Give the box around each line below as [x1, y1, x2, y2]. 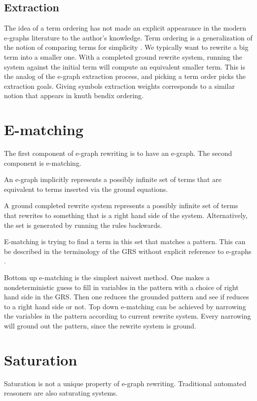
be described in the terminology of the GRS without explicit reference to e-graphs [4, 246, 252, 256]
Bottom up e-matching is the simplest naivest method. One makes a [4, 272, 210, 283]
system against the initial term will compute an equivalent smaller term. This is [4, 61, 245, 72]
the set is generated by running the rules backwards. [4, 219, 162, 230]
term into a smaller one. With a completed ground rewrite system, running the [4, 51, 243, 62]
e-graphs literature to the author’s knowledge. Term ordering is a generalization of [4, 32, 253, 42]
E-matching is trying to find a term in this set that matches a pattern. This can [4, 236, 246, 247]
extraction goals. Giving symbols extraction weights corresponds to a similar [4, 80, 235, 91]
